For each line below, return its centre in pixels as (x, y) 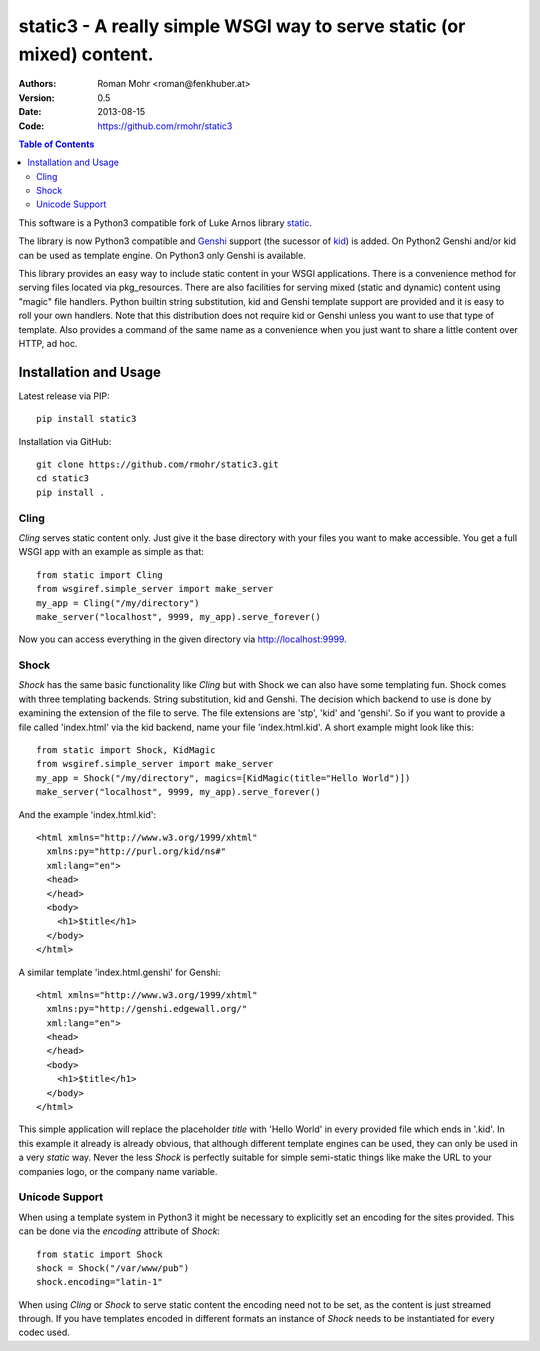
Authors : (37, 84)
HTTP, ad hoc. (48, 343)
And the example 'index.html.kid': (87, 814)
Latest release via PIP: (64, 396)
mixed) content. (86, 54)
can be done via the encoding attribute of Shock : (119, 1231)
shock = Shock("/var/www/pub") (113, 1268)
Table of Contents (56, 144)
